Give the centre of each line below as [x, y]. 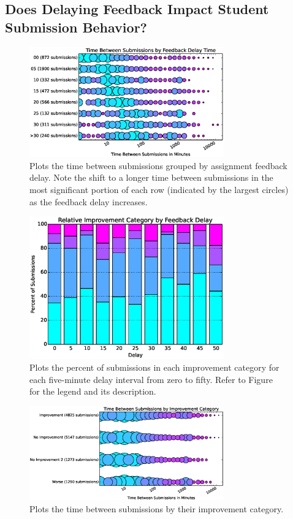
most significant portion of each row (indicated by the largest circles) [159, 189]
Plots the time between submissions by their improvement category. [157, 508]
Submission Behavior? [76, 27]
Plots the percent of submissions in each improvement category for [154, 367]
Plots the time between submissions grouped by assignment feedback [158, 165]
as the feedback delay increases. [89, 201]
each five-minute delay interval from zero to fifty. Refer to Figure [151, 379]
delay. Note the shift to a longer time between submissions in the [151, 177]
